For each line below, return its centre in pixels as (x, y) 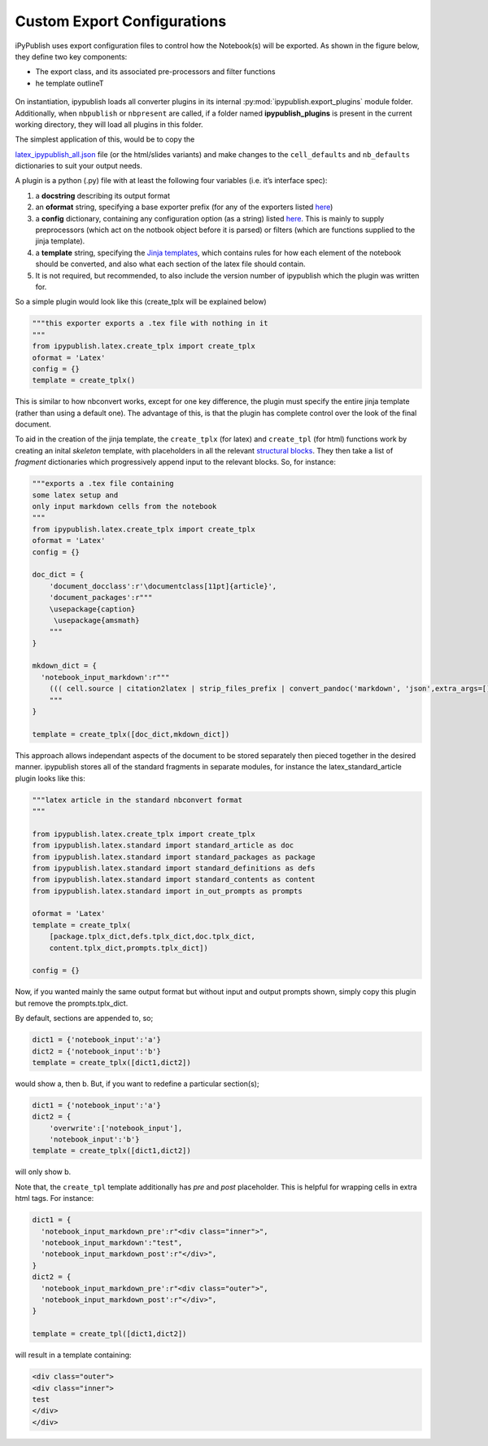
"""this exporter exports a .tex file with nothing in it (150, 323)
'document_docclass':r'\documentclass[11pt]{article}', (163, 586)
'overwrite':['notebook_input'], (116, 1128)
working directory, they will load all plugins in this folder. (109, 124)
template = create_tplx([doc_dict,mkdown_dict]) (131, 734)
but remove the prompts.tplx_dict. (72, 1003)
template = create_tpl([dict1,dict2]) (109, 1334)
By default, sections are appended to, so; (84, 1019)
